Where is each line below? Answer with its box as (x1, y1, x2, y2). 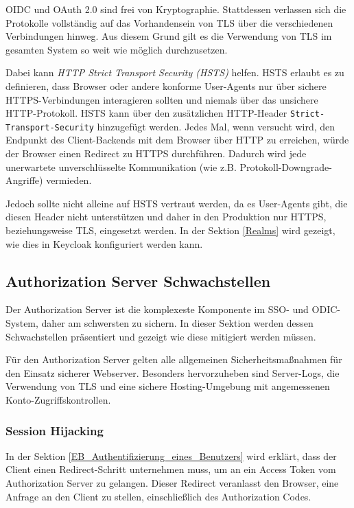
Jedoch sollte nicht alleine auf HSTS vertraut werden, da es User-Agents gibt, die (5, 196, 348, 210)
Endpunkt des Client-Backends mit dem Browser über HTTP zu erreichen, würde (5, 132, 349, 147)
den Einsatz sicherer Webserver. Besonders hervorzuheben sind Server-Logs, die (5, 365, 340, 380)
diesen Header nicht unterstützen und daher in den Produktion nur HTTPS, (5, 209, 327, 224)
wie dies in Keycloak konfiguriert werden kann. (5, 236, 203, 251)
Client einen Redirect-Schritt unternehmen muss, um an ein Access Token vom (5, 462, 336, 476)
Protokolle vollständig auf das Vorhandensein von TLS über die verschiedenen (5, 15, 333, 30)
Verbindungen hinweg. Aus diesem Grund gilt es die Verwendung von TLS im (5, 29, 332, 43)
